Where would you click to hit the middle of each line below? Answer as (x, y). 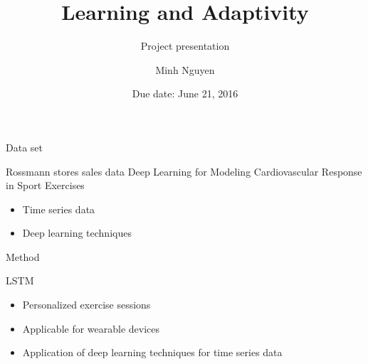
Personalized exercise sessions (86, 305)
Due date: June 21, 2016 (185, 93)
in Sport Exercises (45, 185)
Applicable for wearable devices (91, 328)
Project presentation (185, 46)
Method (23, 256)
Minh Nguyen (185, 69)
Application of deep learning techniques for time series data (152, 352)
